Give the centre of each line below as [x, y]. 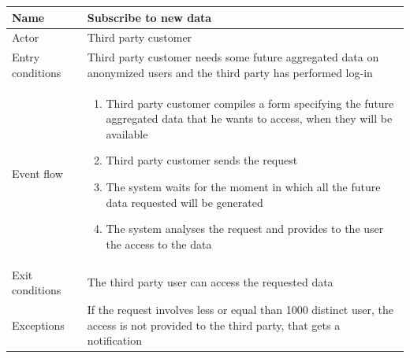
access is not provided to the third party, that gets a [214, 325]
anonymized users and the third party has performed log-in [230, 72]
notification [114, 340]
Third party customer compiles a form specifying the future [250, 103]
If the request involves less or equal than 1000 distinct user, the [240, 310]
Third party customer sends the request [202, 160]
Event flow [37, 173]
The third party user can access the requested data [210, 282]
